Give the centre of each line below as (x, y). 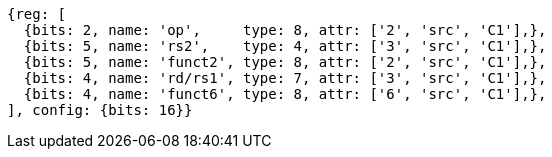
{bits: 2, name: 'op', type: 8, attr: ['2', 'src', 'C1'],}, (285, 30)
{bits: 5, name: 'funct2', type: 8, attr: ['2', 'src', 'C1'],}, (285, 62)
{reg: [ (37, 14)
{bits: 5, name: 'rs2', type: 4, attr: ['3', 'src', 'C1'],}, (285, 46)
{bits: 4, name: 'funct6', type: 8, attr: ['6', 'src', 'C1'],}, (285, 94)
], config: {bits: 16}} (100, 110)
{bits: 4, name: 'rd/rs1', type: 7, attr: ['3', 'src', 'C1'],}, (285, 78)
